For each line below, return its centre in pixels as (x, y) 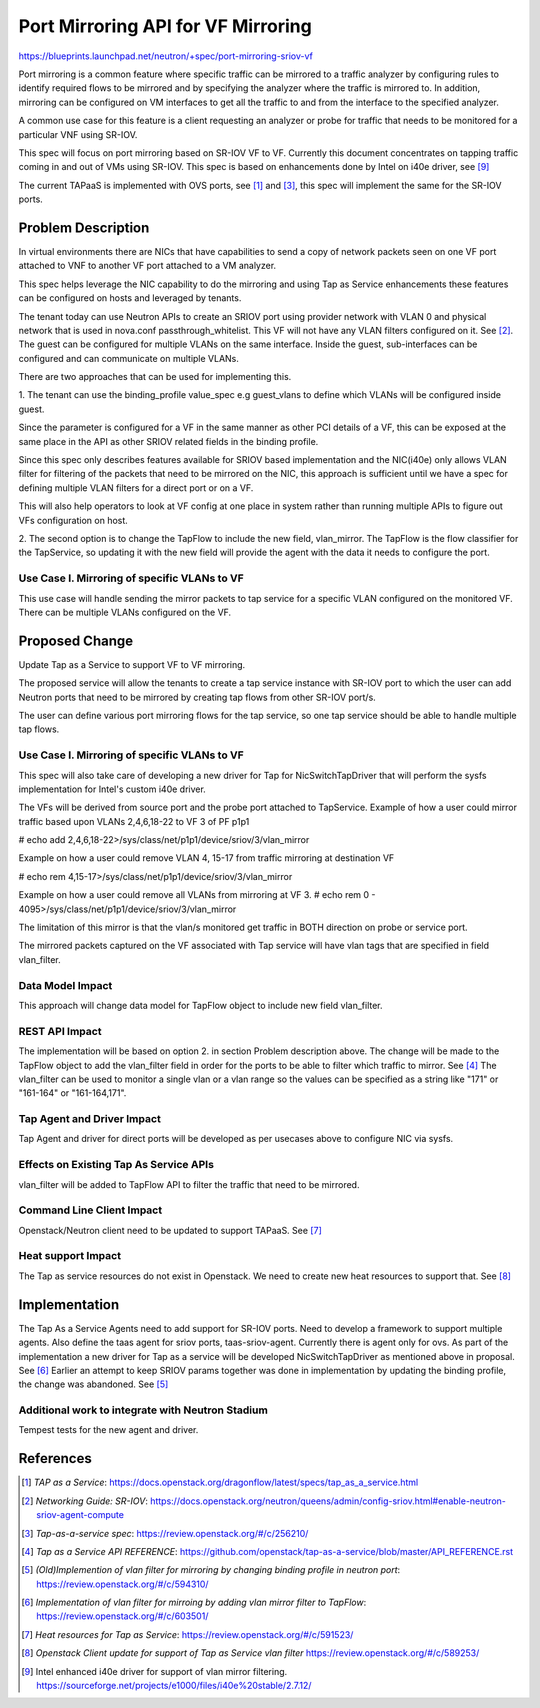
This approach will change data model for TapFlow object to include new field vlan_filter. (201, 1005)
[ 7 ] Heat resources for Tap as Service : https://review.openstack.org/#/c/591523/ (187, 1634)
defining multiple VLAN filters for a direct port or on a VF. (136, 487)
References (55, 1458)
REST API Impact (60, 1031)
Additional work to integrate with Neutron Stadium (143, 1410)
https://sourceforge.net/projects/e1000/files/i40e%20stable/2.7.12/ (174, 1686)
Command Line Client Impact (90, 1210)
